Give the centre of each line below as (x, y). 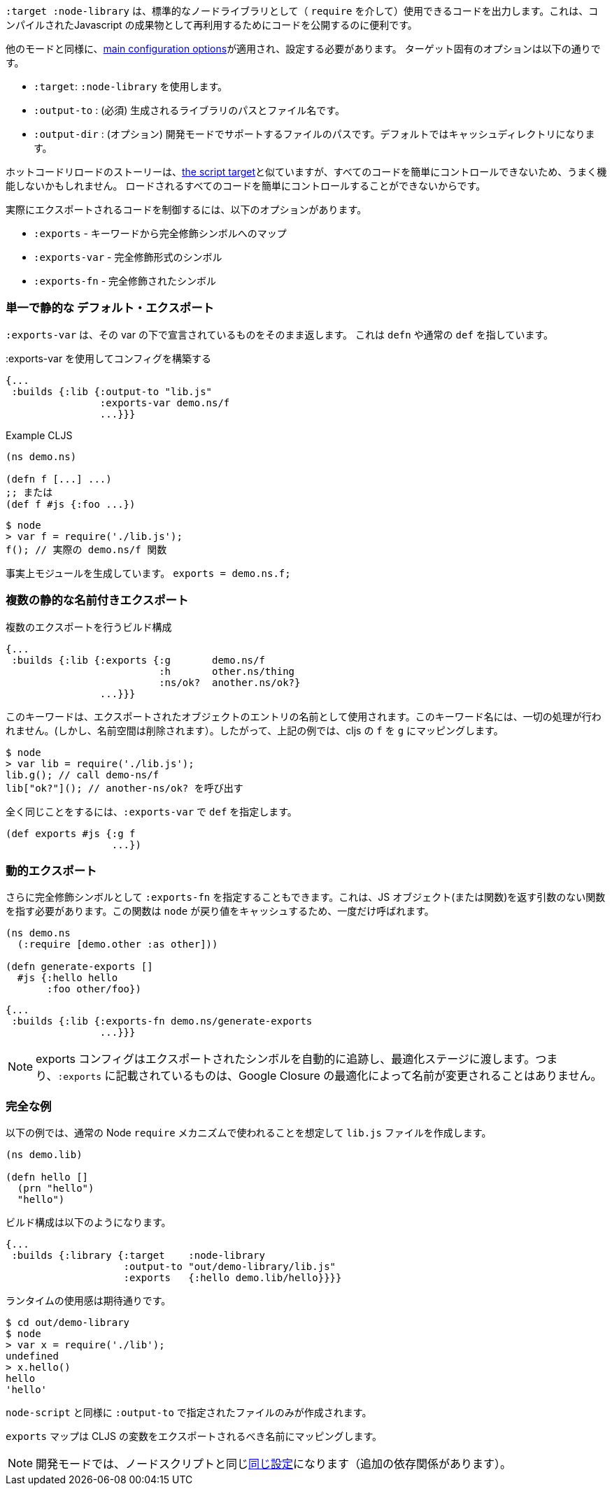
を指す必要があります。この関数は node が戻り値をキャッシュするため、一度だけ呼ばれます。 (220, 911)
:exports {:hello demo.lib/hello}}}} (233, 1278)
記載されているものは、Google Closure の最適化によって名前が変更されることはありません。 (359, 1076)
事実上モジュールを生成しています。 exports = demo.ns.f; (148, 573)
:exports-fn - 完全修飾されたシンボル (125, 281)
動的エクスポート (51, 870)
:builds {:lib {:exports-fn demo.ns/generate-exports (162, 1021)
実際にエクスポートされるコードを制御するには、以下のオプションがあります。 (186, 209)
